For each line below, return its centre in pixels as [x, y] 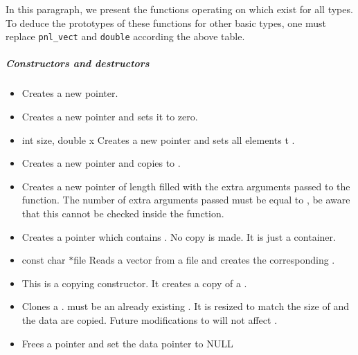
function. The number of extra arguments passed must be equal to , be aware [186, 200]
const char [44, 260]
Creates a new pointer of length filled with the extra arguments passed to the [186, 186]
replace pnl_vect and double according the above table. [125, 36]
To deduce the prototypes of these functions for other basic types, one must [166, 22]
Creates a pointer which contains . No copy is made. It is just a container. [179, 236]
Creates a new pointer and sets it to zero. [110, 116]
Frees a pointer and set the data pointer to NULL [127, 343]
